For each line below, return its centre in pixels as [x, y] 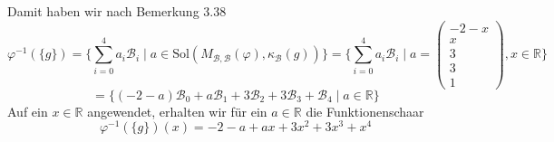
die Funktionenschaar [365, 111]
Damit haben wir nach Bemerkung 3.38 [117, 11]
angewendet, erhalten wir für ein [177, 111]
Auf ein [28, 111]
